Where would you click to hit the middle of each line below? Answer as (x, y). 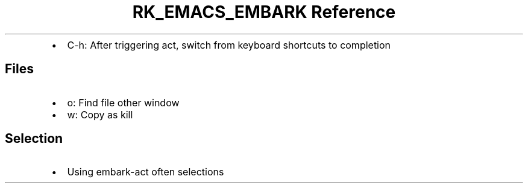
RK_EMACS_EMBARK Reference (264, 12)
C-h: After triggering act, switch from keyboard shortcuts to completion (229, 45)
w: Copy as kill (100, 114)
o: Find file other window (123, 102)
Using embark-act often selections (146, 172)
